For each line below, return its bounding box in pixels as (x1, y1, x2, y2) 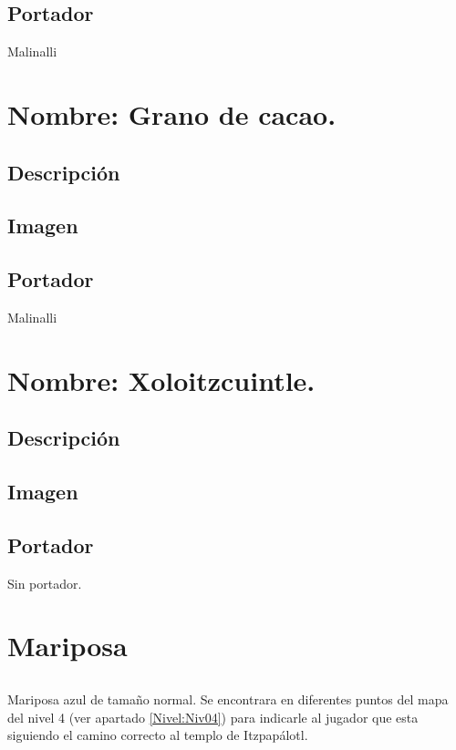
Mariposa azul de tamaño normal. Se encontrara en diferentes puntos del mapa (7, 690, 449, 709)
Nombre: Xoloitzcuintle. (7, 361, 316, 398)
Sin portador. (7, 573, 82, 592)
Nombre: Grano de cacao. (7, 95, 337, 132)
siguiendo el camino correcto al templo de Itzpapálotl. (7, 725, 308, 745)
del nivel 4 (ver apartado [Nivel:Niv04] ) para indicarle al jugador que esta (7, 707, 419, 726)
